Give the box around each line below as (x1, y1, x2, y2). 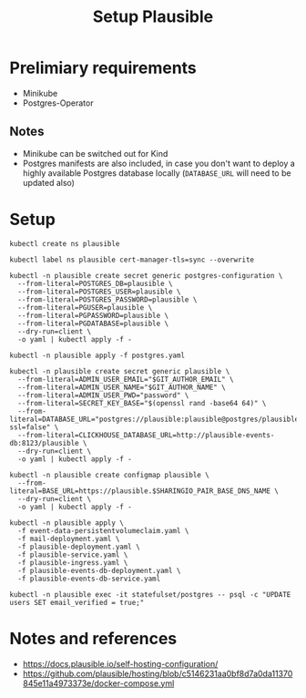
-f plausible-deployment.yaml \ (17, 542, 141, 551)
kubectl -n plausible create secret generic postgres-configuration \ (9, 271, 283, 280)
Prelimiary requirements (9, 57, 198, 78)
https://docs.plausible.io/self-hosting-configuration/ (22, 658, 219, 669)
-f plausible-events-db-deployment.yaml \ (17, 566, 181, 575)
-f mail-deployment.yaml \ (17, 534, 120, 543)
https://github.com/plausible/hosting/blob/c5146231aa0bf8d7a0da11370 (22, 668, 293, 679)
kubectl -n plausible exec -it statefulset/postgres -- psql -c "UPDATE (9, 590, 291, 599)
